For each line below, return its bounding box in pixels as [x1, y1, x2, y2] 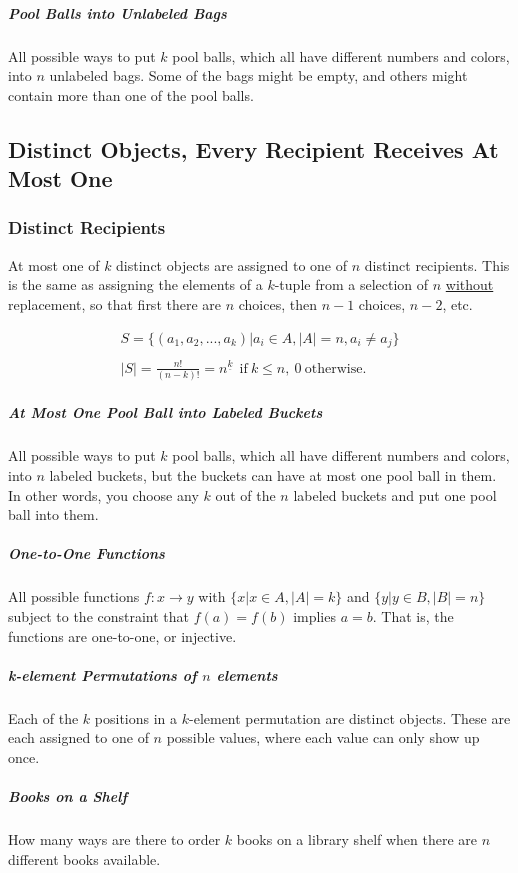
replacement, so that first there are [8, 293, 222, 314]
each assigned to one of [8, 727, 149, 748]
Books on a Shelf [8, 786, 128, 807]
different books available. [8, 848, 161, 869]
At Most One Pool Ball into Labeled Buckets [8, 402, 323, 423]
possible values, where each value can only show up [166, 727, 480, 748]
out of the [215, 484, 276, 505]
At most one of [8, 254, 100, 275]
